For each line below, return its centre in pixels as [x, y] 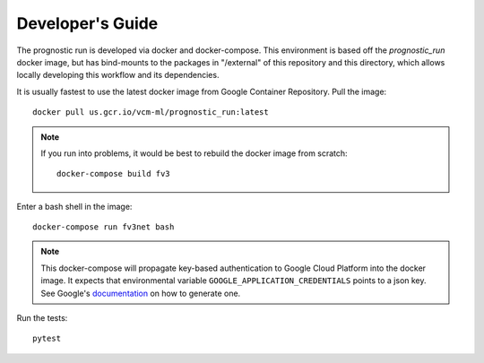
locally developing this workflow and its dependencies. [118, 75]
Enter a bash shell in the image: [74, 206]
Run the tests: [42, 318]
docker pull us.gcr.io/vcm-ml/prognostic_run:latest [151, 112]
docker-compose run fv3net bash [104, 227]
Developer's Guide [87, 23]
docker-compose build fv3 [113, 174]
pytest [47, 339]
